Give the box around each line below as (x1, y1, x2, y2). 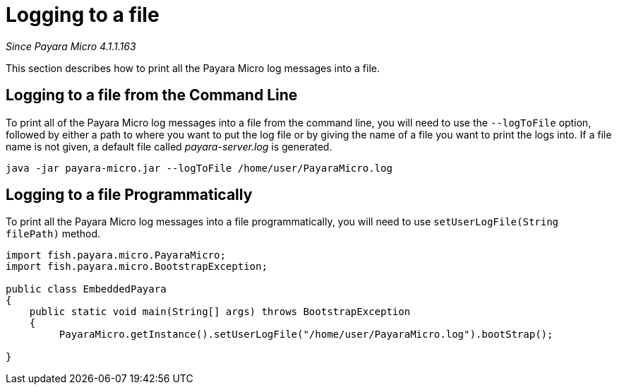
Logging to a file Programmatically (6, 186, 253, 204)
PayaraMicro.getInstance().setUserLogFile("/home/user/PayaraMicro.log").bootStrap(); (59, 329, 553, 341)
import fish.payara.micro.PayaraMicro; (6, 249, 226, 261)
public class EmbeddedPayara (6, 283, 167, 295)
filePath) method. (6, 227, 101, 240)
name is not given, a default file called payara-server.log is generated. (6, 140, 333, 153)
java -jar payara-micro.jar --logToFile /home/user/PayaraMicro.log (6, 162, 393, 174)
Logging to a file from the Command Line (6, 86, 298, 105)
